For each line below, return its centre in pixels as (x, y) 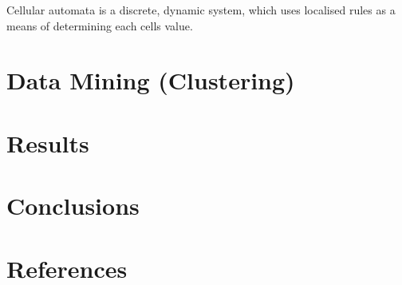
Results (48, 142)
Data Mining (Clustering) (151, 80)
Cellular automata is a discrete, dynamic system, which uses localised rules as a (201, 10)
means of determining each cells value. (100, 25)
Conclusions (73, 206)
